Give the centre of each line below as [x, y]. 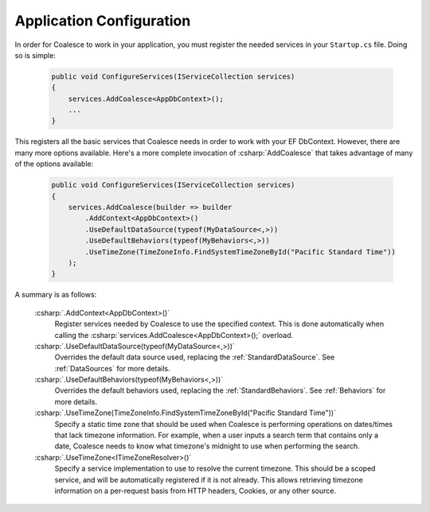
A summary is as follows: [56, 295]
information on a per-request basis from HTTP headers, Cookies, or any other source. [195, 491]
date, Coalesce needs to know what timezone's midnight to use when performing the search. [207, 446]
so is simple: [35, 55]
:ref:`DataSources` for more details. [112, 368]
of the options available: [54, 164]
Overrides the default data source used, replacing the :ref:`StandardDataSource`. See [195, 357]
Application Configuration [103, 21]
